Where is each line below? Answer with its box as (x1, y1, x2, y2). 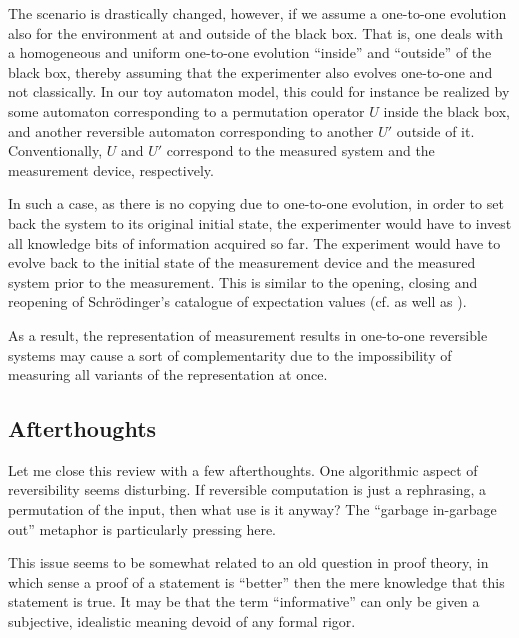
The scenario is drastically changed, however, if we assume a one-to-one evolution (8, 3, 507, 23)
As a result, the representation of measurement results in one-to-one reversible (8, 324, 488, 345)
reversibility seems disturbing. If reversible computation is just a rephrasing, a (8, 479, 487, 500)
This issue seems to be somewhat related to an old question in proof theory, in (8, 552, 489, 573)
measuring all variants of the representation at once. (8, 364, 328, 385)
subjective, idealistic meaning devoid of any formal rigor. (8, 611, 356, 632)
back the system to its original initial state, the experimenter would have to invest (8, 212, 512, 233)
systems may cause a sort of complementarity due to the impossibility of (8, 344, 452, 365)
